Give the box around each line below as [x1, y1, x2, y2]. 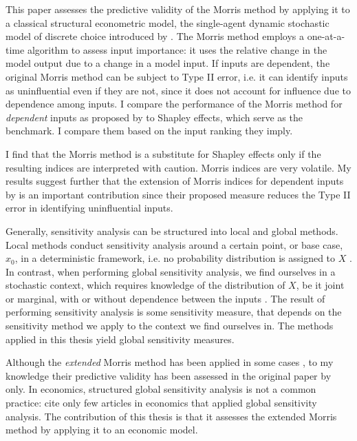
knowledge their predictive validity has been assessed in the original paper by [6, 368, 332, 382]
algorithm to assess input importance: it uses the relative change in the [27, 42, 327, 57]
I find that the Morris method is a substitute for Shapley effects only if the [6, 146, 321, 161]
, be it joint [296, 278, 345, 292]
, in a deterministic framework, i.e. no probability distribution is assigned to [14, 251, 336, 265]
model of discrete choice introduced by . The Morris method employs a [6, 29, 304, 43]
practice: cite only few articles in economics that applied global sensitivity [6, 396, 317, 410]
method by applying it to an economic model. [6, 422, 198, 437]
